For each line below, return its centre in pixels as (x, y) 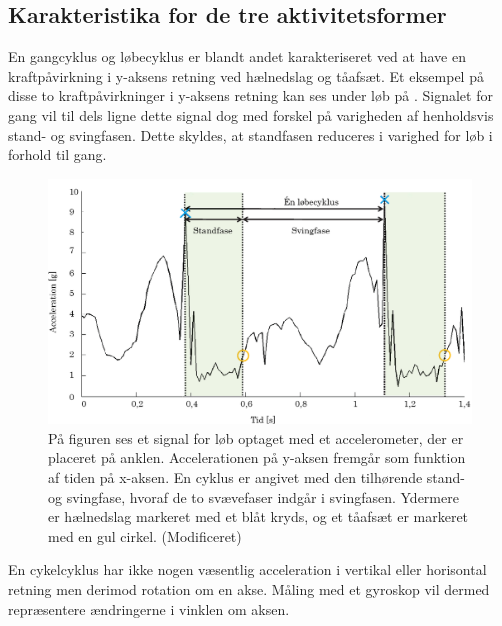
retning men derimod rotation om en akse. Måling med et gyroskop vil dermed (249, 589)
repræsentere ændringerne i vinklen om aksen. (149, 608)
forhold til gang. (57, 154)
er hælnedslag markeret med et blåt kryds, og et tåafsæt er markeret (258, 516)
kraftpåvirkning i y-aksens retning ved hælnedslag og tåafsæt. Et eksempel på (246, 75)
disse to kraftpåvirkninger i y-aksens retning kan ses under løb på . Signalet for (250, 95)
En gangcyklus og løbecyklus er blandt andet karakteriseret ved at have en (237, 56)
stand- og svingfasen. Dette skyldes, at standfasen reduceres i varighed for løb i (250, 134)
